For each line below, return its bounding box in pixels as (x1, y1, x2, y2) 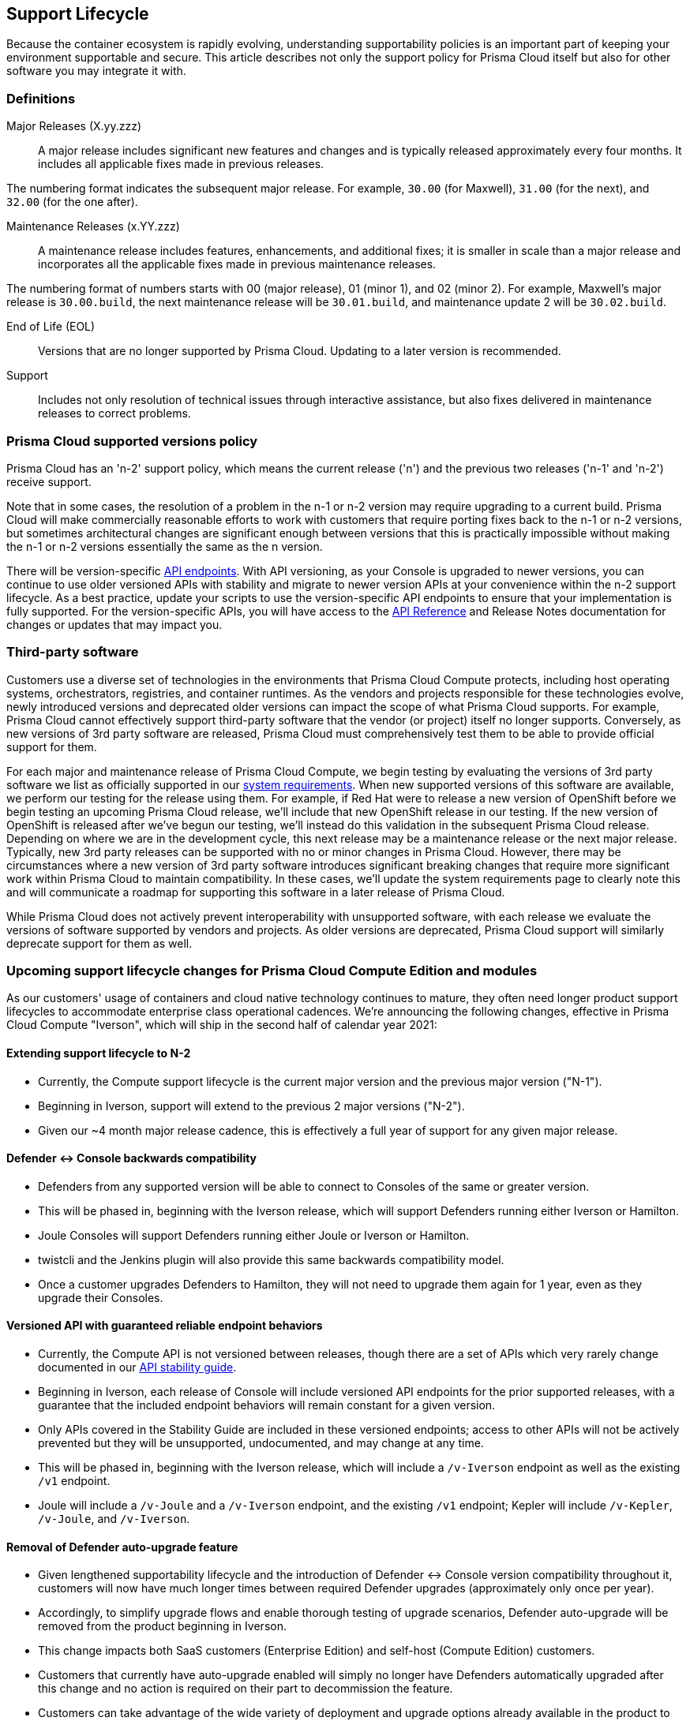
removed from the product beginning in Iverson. (38, 1619, 287, 1633)
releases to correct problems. (38, 406, 191, 421)
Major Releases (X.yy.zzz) (6, 119, 142, 133)
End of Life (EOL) (6, 320, 96, 334)
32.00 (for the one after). (6, 195, 138, 209)
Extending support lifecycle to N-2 (6, 1046, 191, 1061)
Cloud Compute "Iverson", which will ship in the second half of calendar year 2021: (6, 1018, 437, 1032)
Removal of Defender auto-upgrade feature (6, 1540, 238, 1554)
